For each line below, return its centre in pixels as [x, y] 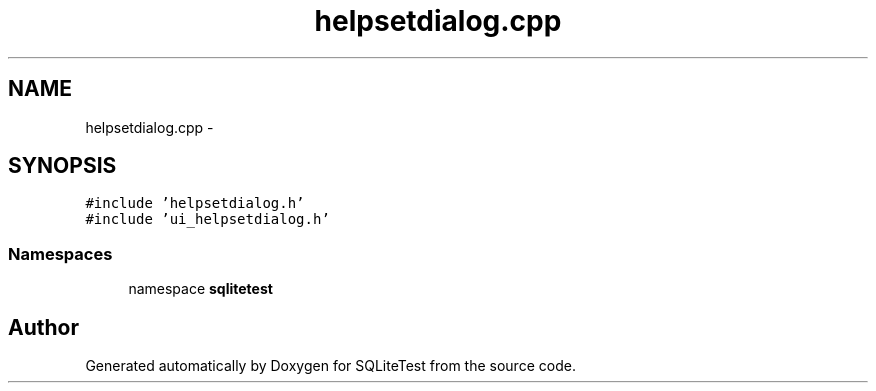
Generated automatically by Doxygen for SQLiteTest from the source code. [330, 366]
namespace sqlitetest [200, 289]
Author [43, 327]
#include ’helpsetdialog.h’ [195, 203]
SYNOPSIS [62, 166]
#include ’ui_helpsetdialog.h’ [207, 219]
